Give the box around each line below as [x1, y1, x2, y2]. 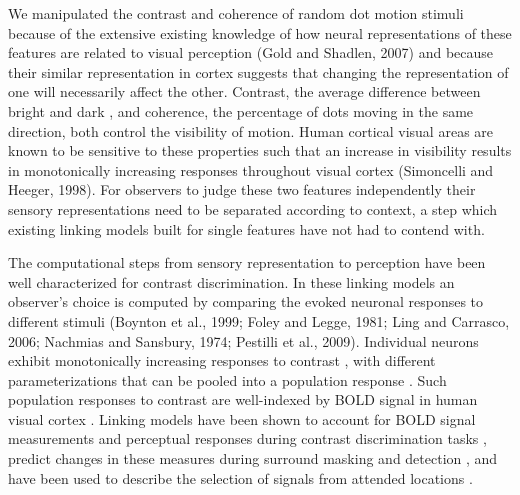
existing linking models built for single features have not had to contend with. [8, 218, 485, 239]
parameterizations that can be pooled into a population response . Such [8, 369, 447, 390]
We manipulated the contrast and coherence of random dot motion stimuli [8, 3, 464, 23]
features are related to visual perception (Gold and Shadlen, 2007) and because [8, 42, 494, 63]
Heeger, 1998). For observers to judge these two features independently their [8, 179, 476, 200]
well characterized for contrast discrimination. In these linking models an [8, 271, 455, 292]
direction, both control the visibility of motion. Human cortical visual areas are [8, 120, 494, 141]
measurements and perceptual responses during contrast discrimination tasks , [8, 428, 487, 449]
